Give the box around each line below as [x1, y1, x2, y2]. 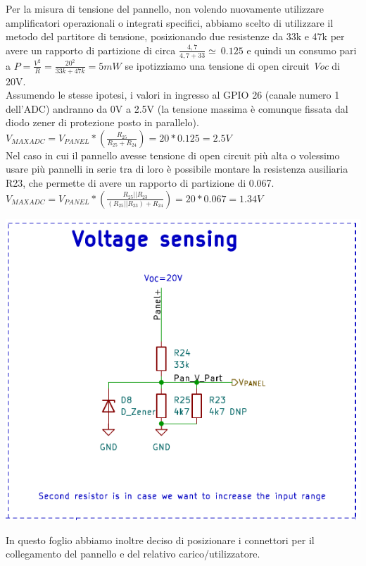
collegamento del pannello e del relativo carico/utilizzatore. [6, 546, 260, 561]
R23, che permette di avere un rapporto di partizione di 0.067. [6, 176, 274, 190]
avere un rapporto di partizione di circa [6, 42, 176, 57]
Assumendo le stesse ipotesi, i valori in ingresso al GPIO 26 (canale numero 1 [6, 87, 340, 102]
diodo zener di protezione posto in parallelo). [6, 115, 199, 130]
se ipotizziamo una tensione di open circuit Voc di [125, 58, 340, 73]
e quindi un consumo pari [246, 42, 357, 57]
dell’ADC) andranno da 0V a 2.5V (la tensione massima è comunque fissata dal [6, 101, 348, 116]
